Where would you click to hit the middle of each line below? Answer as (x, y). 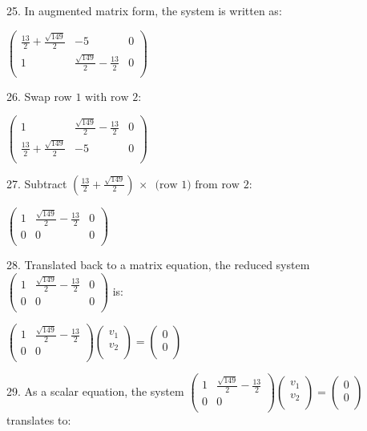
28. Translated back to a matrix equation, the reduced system (158, 265)
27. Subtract (37, 183)
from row (217, 185)
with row (107, 97)
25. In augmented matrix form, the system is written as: (144, 10)
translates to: (39, 419)
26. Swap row (39, 96)
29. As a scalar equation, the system (95, 391)
